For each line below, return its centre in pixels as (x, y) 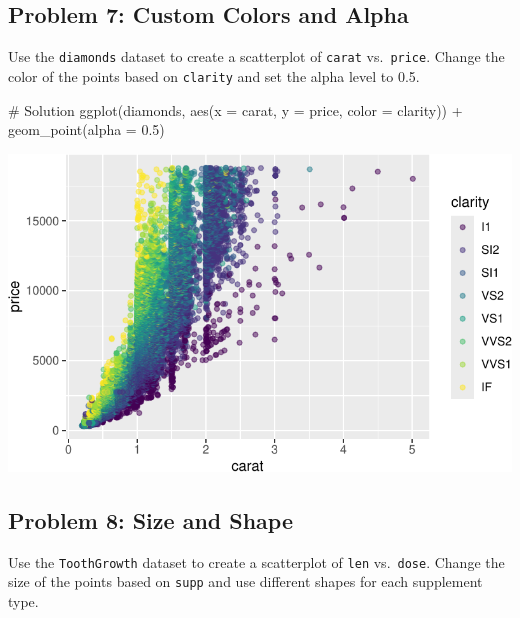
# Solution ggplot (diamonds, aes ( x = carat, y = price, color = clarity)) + (235, 109)
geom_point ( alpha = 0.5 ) (86, 129)
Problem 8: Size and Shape (151, 519)
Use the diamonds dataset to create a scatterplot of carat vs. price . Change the (256, 56)
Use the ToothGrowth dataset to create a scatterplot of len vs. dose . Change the (256, 561)
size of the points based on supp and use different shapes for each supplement (245, 581)
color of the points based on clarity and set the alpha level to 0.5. (214, 75)
